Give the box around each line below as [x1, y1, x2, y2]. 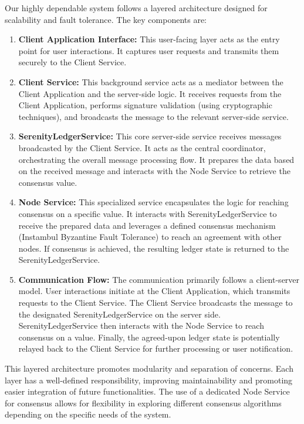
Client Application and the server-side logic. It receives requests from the [18, 87, 282, 99]
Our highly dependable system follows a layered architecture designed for [5, 2, 268, 14]
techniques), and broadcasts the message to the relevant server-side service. [18, 110, 289, 122]
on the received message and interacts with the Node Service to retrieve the [18, 165, 291, 177]
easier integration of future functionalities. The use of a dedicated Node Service [5, 385, 290, 398]
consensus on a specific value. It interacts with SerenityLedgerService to [18, 207, 277, 219]
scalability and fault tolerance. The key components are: [5, 13, 207, 25]
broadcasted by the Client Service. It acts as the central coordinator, [18, 141, 266, 153]
